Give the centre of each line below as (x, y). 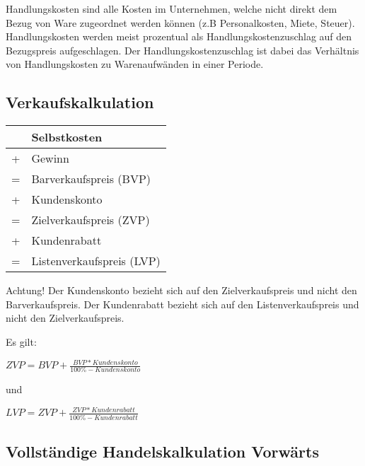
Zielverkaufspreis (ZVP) (91, 220)
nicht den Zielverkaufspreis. (65, 318)
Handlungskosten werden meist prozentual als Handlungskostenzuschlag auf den (179, 36)
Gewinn (50, 158)
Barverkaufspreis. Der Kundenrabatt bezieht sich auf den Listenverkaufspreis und (182, 304)
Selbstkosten (67, 137)
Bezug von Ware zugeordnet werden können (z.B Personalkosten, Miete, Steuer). (180, 22)
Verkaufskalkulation (80, 102)
